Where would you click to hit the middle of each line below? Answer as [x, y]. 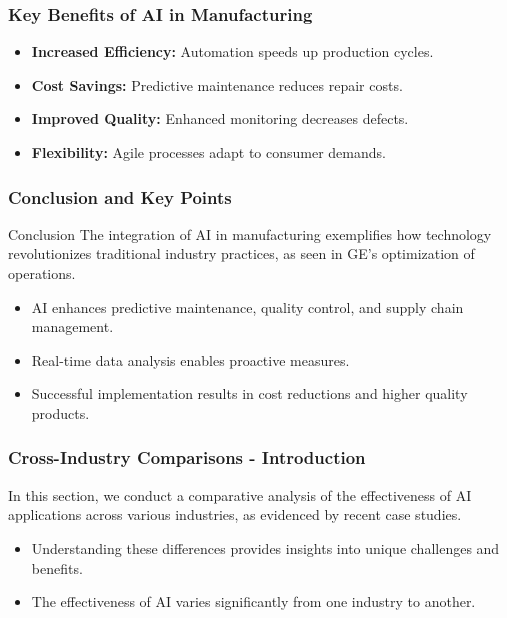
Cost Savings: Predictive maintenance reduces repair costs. [217, 84]
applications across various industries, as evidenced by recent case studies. [235, 514]
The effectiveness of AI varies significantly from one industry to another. [253, 601]
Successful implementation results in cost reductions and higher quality [249, 393]
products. [60, 412]
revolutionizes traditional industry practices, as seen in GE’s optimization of [241, 253]
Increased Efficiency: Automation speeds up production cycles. [232, 51]
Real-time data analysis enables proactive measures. [190, 359]
